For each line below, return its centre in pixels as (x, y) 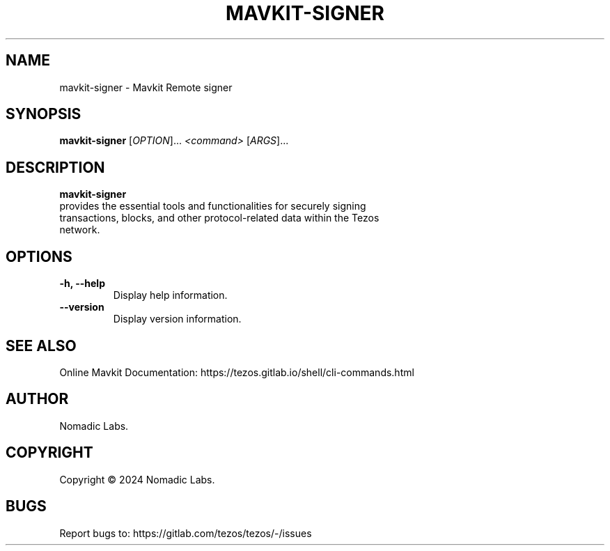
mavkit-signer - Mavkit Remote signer (146, 87)
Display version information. (177, 319)
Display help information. (170, 295)
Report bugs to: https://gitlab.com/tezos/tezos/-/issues (186, 533)
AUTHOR (37, 399)
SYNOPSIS (44, 114)
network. (80, 230)
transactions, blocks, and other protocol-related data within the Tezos (219, 218)
